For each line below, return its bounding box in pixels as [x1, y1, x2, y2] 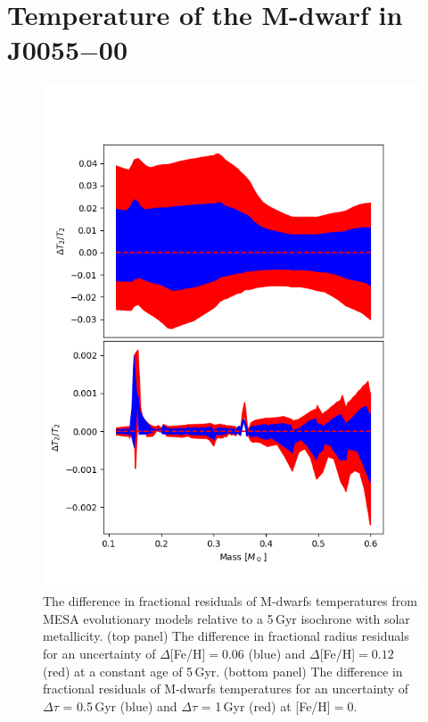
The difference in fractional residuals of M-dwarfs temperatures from [43, 592, 417, 610]
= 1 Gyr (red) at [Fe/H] [201, 696, 331, 715]
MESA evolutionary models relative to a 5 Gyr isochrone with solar [43, 609, 410, 627]
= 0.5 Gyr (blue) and [62, 696, 177, 715]
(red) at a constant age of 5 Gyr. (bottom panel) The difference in [43, 661, 403, 680]
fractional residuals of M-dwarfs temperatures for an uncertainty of [43, 679, 409, 698]
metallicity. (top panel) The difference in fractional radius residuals [43, 627, 409, 645]
